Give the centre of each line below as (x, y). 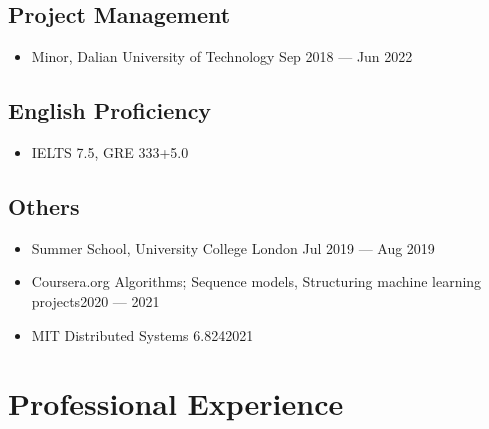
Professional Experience (176, 403)
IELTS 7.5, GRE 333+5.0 (110, 152)
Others (44, 205)
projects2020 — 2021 (95, 300)
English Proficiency (110, 110)
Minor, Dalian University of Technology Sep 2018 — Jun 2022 (222, 56)
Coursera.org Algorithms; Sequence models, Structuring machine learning (256, 281)
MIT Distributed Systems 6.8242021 (142, 334)
